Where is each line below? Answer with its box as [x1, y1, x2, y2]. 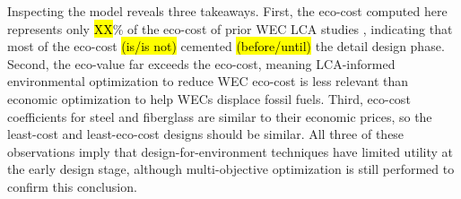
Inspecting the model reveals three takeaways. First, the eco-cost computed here [7, 2, 448, 20]
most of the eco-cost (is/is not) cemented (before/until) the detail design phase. [7, 37, 445, 56]
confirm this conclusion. [7, 177, 137, 195]
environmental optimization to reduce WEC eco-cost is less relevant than [7, 72, 409, 91]
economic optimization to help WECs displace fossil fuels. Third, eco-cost [7, 89, 411, 108]
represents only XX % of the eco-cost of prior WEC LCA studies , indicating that [7, 19, 453, 38]
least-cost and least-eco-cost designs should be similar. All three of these [7, 125, 404, 143]
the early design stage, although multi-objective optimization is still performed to [7, 160, 455, 178]
